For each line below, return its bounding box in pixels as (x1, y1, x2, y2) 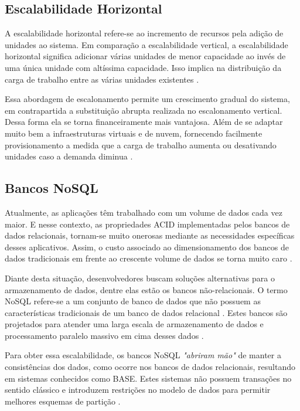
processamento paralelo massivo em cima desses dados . (5, 329, 204, 341)
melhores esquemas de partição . (5, 395, 121, 407)
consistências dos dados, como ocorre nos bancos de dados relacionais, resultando (5, 361, 295, 373)
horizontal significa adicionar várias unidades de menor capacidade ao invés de (5, 50, 286, 62)
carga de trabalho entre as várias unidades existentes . (5, 73, 199, 85)
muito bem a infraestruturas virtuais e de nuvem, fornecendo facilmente (5, 127, 262, 139)
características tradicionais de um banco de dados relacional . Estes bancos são (5, 306, 288, 318)
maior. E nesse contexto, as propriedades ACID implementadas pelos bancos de (5, 218, 290, 230)
